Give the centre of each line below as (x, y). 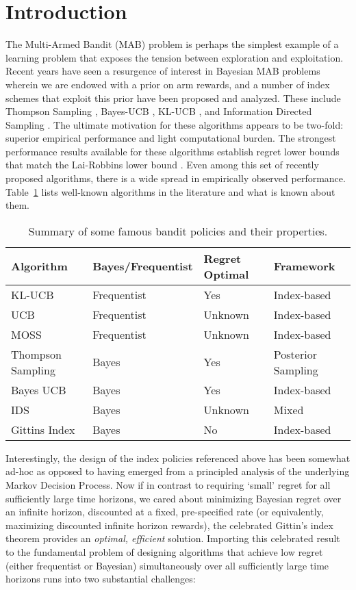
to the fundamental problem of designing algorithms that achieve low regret (164, 552)
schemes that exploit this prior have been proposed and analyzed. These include (173, 98)
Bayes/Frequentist (143, 266)
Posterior (295, 354)
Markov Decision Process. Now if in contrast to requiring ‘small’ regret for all (168, 485)
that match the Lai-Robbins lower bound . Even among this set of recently (162, 165)
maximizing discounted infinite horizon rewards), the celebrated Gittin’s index (169, 525)
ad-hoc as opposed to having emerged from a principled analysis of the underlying (178, 471)
